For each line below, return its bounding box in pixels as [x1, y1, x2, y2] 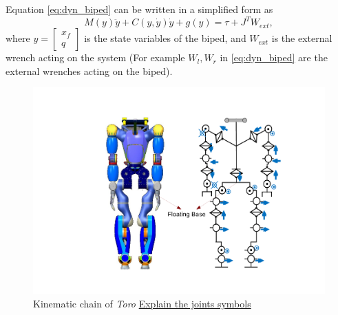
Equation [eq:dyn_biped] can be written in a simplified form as [6, 2, 273, 16]
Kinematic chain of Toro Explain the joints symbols [33, 296, 251, 310]
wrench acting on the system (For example [6, 50, 185, 65]
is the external [271, 31, 332, 45]
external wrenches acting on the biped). [6, 63, 173, 78]
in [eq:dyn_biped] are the [220, 50, 328, 65]
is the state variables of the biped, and [84, 31, 246, 45]
